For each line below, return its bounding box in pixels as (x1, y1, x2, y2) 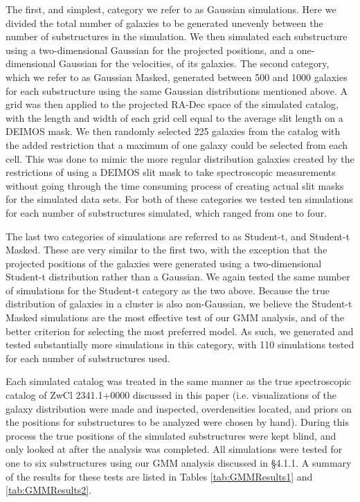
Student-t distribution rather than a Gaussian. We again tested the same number (6, 269, 350, 284)
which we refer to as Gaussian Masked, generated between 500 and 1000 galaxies (6, 69, 348, 84)
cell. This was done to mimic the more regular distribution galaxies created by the (6, 151, 354, 165)
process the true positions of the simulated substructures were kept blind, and (6, 428, 336, 442)
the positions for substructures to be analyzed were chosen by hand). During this (6, 415, 350, 429)
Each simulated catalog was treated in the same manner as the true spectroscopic (6, 374, 352, 388)
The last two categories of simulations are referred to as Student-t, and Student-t (6, 228, 350, 243)
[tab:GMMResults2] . (6, 483, 92, 497)
